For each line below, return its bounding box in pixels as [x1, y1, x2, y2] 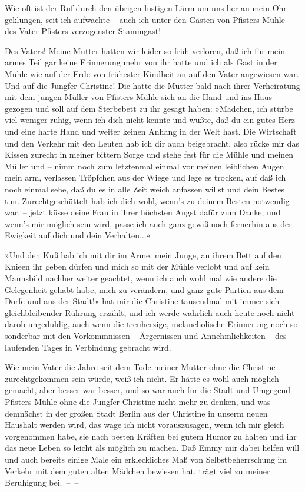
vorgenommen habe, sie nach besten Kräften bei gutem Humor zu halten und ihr [5, 430, 297, 442]
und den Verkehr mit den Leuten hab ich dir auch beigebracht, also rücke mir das [5, 137, 299, 149]
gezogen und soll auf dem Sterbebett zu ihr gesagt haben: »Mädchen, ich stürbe [5, 102, 293, 114]
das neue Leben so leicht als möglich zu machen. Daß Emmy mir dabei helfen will [5, 441, 300, 454]
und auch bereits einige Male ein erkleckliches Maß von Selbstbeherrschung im [5, 453, 287, 465]
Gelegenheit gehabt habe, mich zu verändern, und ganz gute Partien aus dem [5, 283, 284, 295]
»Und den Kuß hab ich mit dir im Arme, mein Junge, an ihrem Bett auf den [5, 248, 281, 261]
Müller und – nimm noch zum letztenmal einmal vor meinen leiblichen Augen [5, 159, 284, 172]
